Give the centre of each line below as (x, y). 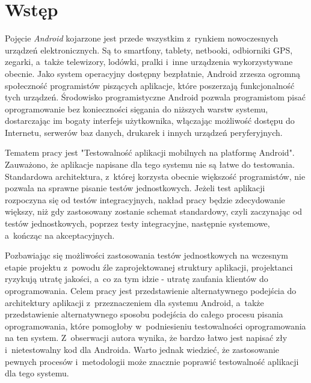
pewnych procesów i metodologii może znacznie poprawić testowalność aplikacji (152, 361)
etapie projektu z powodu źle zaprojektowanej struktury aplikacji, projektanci (149, 267)
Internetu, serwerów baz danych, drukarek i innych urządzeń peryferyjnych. (144, 132)
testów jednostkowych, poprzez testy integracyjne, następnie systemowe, (137, 223)
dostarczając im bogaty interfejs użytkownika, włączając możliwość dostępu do (150, 121)
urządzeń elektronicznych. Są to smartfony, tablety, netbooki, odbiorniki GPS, (149, 50)
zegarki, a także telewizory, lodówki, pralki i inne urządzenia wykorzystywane (149, 62)
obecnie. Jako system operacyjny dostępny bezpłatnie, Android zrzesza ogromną (153, 73)
